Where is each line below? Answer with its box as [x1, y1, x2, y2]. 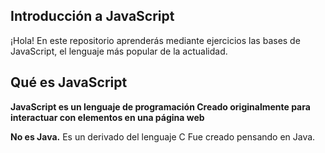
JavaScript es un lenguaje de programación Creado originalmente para [10, 100, 311, 113]
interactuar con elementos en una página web [10, 111, 205, 123]
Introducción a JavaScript [10, 8, 175, 25]
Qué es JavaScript [10, 74, 128, 91]
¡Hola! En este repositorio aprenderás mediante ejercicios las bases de [10, 34, 301, 46]
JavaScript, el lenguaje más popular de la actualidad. [10, 45, 228, 57]
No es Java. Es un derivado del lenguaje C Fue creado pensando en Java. [10, 130, 316, 143]
